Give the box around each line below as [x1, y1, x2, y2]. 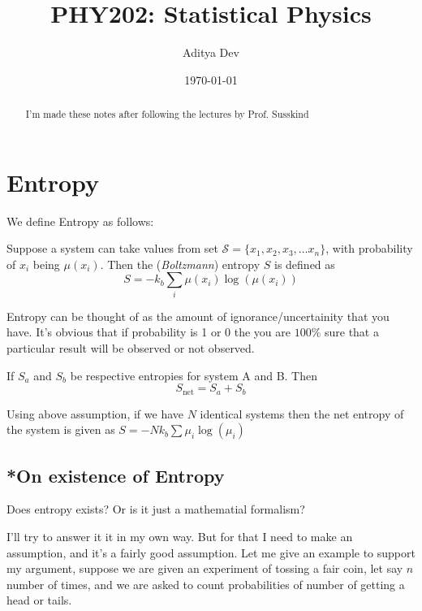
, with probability [325, 240, 413, 257]
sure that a [324, 323, 379, 340]
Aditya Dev [183, 44, 239, 61]
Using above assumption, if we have [6, 405, 183, 422]
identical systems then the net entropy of [200, 405, 404, 422]
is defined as [274, 255, 335, 272]
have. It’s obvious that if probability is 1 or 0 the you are [6, 323, 291, 340]
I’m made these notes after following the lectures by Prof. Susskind [25, 107, 309, 121]
